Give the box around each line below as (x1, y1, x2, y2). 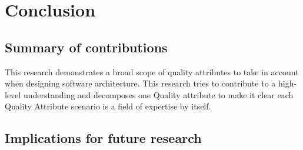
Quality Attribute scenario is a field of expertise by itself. (5, 100, 211, 112)
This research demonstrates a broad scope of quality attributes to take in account (5, 65, 299, 78)
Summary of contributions (5, 38, 168, 56)
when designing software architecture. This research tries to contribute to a (5, 77, 276, 89)
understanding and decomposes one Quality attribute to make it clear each (23, 88, 294, 101)
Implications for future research (5, 129, 202, 147)
